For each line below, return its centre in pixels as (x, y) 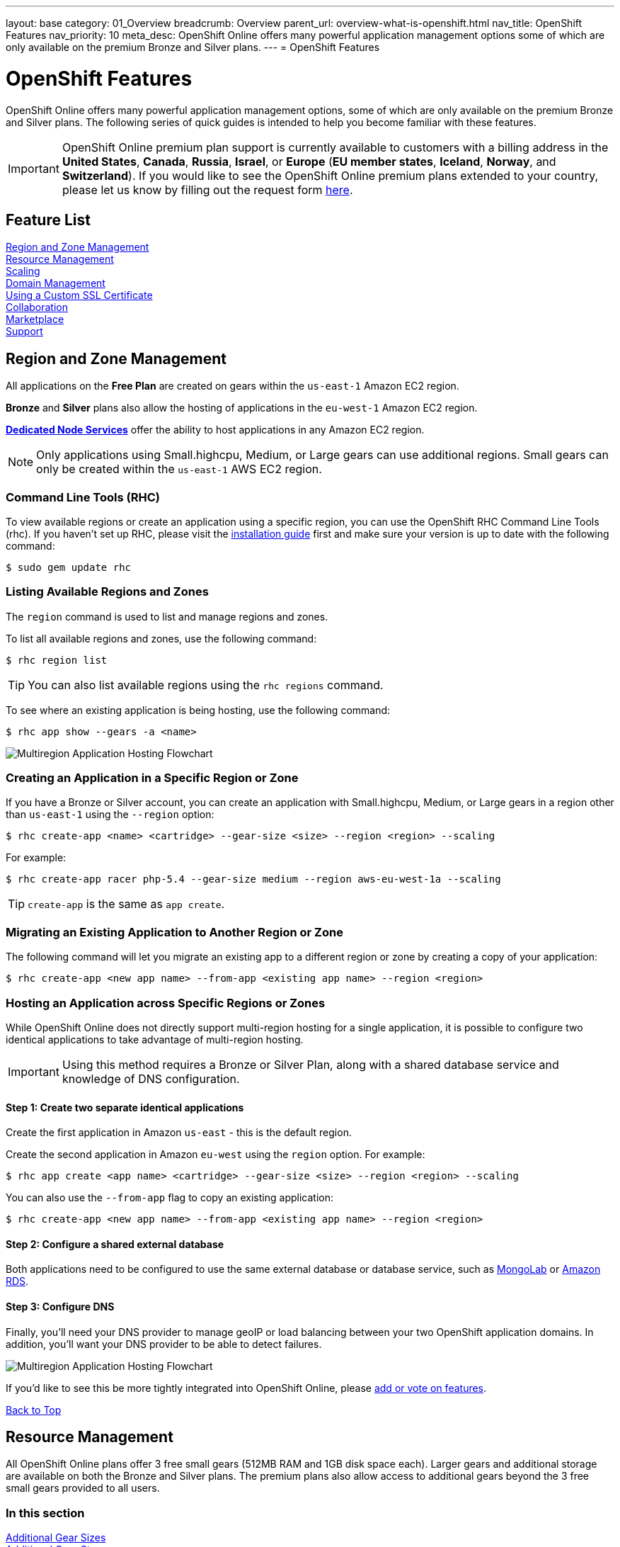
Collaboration (37, 307)
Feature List (48, 220)
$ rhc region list (57, 660)
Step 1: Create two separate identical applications (125, 1107)
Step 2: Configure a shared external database (115, 1244)
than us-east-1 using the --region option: (110, 815)
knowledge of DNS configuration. (151, 1078)
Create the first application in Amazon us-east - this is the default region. (179, 1133)
